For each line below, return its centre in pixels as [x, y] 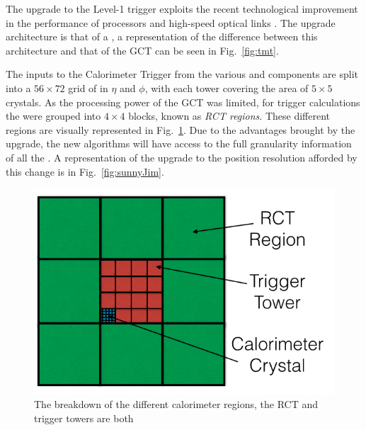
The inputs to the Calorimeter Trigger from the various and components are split [182, 74]
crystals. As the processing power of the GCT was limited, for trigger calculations [183, 102]
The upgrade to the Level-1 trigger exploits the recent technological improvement [182, 9]
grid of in [88, 87]
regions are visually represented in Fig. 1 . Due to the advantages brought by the [181, 129]
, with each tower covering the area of [227, 87]
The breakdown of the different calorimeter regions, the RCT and [176, 404]
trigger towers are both [84, 418]
